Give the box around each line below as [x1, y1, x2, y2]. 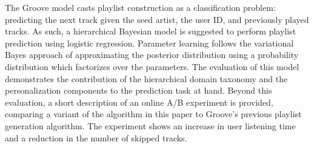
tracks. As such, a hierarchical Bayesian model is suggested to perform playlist [5, 25, 296, 37]
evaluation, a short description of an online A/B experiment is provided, [5, 95, 273, 108]
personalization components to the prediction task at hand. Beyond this [5, 84, 272, 97]
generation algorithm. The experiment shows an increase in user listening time [5, 119, 296, 132]
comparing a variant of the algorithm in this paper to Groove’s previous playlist [5, 108, 302, 120]
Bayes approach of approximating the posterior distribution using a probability [5, 48, 299, 61]
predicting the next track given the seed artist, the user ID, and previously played [5, 13, 309, 25]
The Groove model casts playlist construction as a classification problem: [5, 1, 276, 13]
